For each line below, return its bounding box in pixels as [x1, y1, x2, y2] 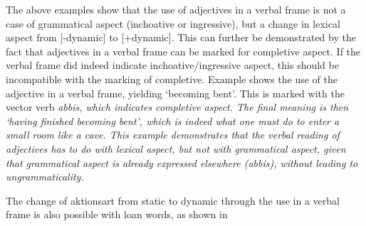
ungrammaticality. [6, 169, 84, 184]
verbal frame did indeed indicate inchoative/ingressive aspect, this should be [6, 58, 339, 72]
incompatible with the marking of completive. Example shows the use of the [6, 71, 338, 86]
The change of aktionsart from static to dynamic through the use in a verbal [6, 193, 340, 208]
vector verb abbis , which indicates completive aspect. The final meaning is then [6, 99, 349, 114]
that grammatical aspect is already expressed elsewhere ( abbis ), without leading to [6, 155, 358, 170]
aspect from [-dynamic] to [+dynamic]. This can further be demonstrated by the [6, 30, 356, 45]
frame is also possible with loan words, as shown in [6, 207, 228, 222]
